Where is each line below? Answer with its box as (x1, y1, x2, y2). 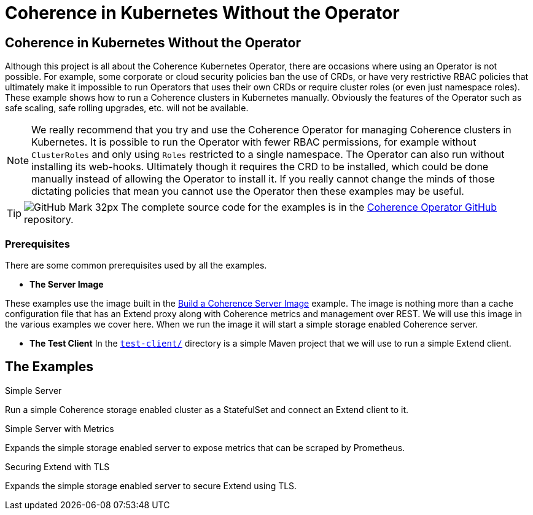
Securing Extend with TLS (5, 461, 110, 472)
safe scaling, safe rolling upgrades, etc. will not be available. (5, 103, 249, 114)
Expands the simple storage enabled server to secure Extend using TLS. (5, 480, 297, 491)
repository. (24, 213, 74, 226)
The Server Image (29, 278, 104, 289)
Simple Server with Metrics (5, 423, 114, 434)
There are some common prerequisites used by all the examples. (5, 259, 267, 270)
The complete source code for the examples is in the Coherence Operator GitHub (121, 201, 497, 214)
